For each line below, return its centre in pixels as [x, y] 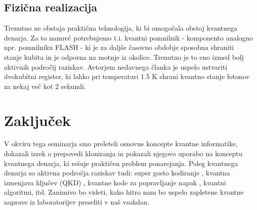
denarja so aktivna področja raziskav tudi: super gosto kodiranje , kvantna [117, 173]
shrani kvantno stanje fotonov [204, 76]
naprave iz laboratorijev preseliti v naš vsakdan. [77, 202]
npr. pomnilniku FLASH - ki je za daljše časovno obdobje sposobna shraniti [119, 47]
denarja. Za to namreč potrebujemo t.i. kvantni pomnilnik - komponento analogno [128, 37]
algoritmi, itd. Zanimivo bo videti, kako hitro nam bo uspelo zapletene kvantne [124, 192]
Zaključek [38, 120]
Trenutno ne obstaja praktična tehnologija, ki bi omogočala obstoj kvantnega [121, 28]
